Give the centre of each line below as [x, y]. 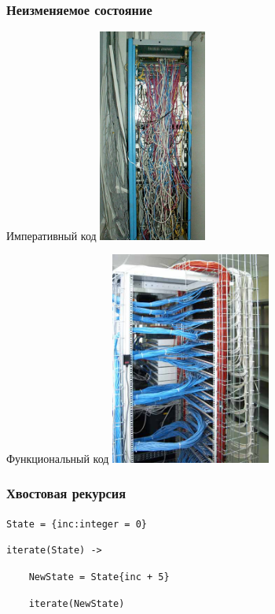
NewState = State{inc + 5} [99, 577]
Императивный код [51, 235]
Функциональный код [58, 458]
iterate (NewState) [77, 603]
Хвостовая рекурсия [66, 493]
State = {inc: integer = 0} [77, 524]
